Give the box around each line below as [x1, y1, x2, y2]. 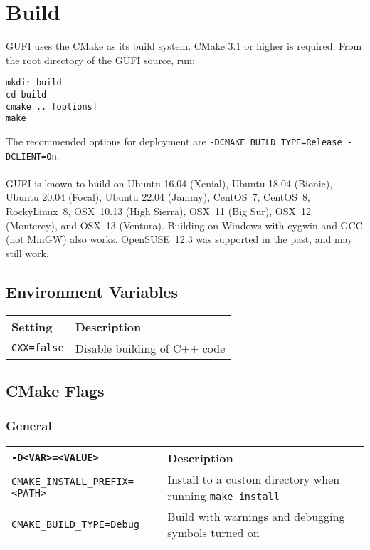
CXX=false [11, 342, 64, 354]
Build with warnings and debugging [167, 507, 345, 524]
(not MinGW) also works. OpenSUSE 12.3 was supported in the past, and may [6, 232, 353, 247]
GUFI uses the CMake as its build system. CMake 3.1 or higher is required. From [6, 38, 362, 53]
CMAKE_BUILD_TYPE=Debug [11, 518, 140, 530]
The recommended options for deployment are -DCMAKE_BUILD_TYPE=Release [6, 133, 342, 148]
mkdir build [6, 78, 62, 88]
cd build [6, 89, 47, 100]
